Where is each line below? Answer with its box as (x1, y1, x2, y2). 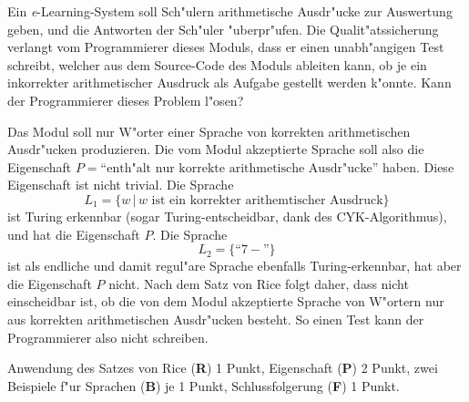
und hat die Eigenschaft (7, 224, 140, 243)
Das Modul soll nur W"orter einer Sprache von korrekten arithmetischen (7, 121, 411, 140)
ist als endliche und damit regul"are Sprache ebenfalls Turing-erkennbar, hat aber (7, 256, 462, 275)
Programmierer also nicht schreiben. (7, 327, 209, 346)
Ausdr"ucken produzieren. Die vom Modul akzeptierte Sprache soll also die (7, 139, 424, 159)
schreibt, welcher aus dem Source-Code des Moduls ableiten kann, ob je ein (7, 55, 427, 74)
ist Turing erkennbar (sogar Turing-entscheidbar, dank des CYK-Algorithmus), (7, 206, 447, 225)
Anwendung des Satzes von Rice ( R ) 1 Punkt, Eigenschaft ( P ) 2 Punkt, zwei (7, 358, 438, 377)
